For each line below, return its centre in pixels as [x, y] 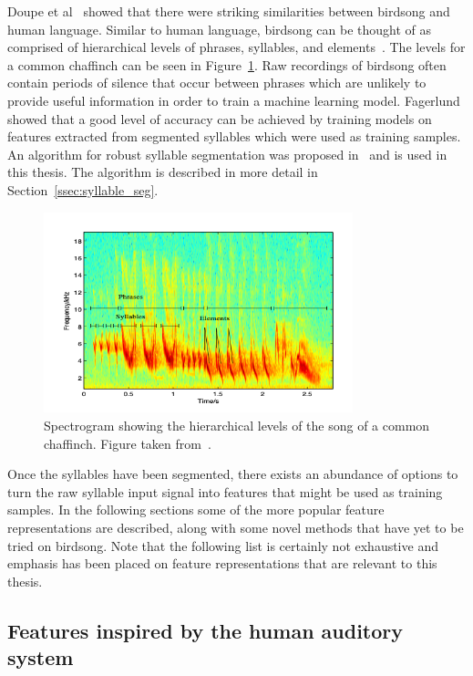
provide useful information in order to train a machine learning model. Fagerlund [234, 100]
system [41, 657]
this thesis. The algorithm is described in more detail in [163, 172]
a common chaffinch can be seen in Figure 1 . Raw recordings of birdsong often [227, 64]
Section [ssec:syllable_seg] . [83, 189]
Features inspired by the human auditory [206, 630]
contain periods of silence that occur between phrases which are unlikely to [217, 83]
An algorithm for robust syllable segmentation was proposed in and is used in [227, 154]
